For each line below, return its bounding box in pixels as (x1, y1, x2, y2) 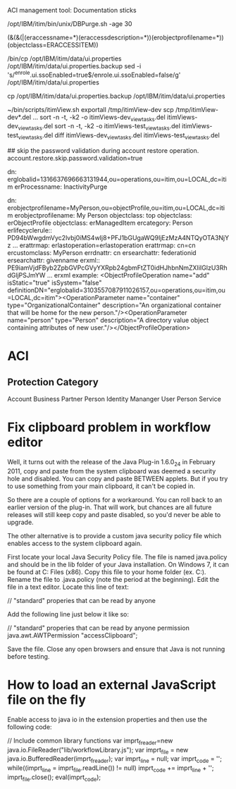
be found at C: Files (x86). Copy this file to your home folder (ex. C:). (7, 567, 206, 576)
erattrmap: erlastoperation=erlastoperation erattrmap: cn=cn (19, 241, 196, 249)
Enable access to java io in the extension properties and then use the (7, 715, 208, 723)
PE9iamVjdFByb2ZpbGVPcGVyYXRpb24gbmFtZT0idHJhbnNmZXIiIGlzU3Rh (7, 263, 228, 272)
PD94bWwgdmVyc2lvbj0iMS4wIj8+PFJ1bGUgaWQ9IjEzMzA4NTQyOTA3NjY (7, 234, 230, 242)
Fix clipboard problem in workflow (7, 419, 211, 435)
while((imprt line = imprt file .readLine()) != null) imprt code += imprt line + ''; (7, 764, 214, 774)
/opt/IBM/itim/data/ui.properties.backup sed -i (7, 62, 142, 70)
